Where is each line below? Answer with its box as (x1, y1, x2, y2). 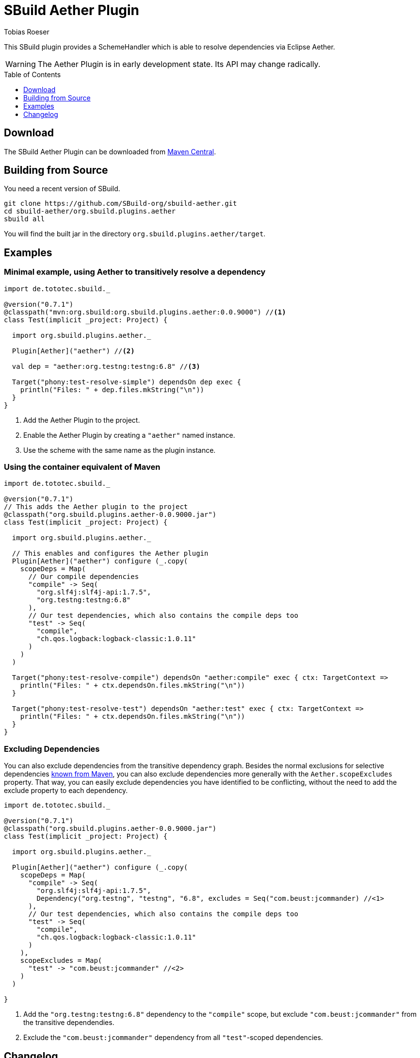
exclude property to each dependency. (4, 786, 128, 795)
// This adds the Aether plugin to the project (4, 503, 188, 511)
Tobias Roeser (4, 27, 49, 36)
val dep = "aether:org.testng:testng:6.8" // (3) (12, 362, 200, 370)
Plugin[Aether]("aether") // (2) (12, 347, 135, 355)
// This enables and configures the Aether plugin (12, 549, 209, 558)
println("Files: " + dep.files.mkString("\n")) (20, 385, 205, 394)
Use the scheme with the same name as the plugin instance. (23, 446, 216, 454)
